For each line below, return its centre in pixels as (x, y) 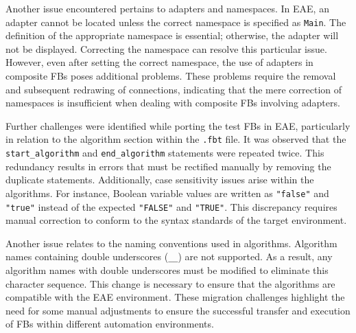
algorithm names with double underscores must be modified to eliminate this (167, 270)
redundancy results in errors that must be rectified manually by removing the (168, 166)
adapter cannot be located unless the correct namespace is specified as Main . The (176, 22)
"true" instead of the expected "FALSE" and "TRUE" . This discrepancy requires (171, 206)
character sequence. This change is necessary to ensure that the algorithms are (170, 283)
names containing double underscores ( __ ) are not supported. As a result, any (169, 256)
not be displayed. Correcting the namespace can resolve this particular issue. (166, 48)
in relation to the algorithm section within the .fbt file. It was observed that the (176, 139)
